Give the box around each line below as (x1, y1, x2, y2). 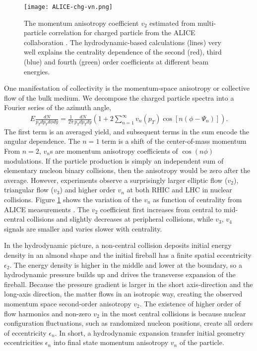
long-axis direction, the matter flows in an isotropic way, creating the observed (4, 289, 243, 299)
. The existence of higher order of (139, 298, 241, 308)
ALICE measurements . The (4, 204, 90, 214)
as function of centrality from (153, 194, 242, 204)
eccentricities (4, 337, 43, 348)
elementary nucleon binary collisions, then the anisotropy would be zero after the (4, 165, 251, 175)
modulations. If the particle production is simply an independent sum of (4, 155, 224, 166)
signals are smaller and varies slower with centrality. (4, 223, 162, 234)
